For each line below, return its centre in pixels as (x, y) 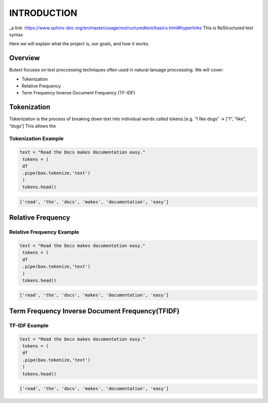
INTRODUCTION (43, 13)
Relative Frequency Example (44, 232)
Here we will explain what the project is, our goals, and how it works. (79, 44)
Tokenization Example (36, 139)
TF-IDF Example (29, 325)
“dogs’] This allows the (33, 126)
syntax (16, 34)
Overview (25, 58)
